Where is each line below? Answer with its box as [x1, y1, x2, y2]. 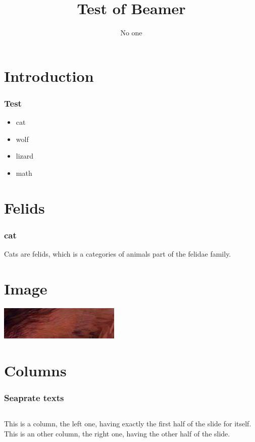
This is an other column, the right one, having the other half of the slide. [4, 428, 230, 438]
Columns [4, 360, 67, 380]
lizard [16, 151, 34, 161]
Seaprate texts [4, 391, 64, 404]
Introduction [4, 65, 94, 86]
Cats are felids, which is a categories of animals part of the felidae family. [4, 249, 231, 259]
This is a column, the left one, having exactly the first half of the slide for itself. [4, 418, 251, 428]
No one [120, 27, 142, 38]
